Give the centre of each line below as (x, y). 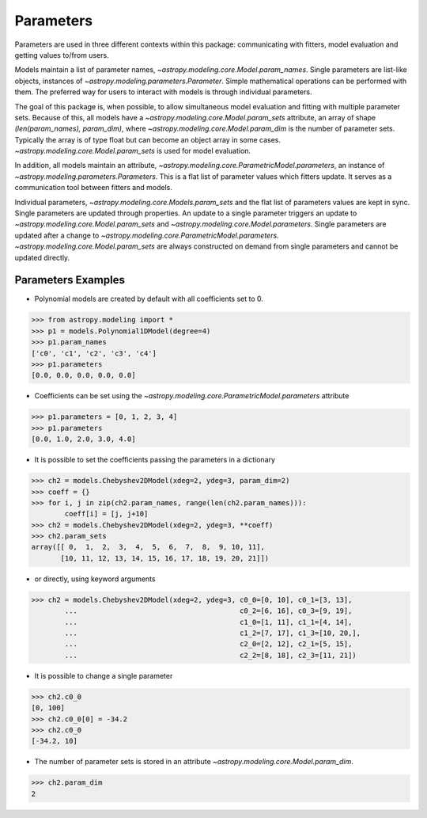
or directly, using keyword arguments (95, 579)
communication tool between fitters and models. (94, 188)
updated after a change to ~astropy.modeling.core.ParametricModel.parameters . (147, 235)
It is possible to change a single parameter (104, 675)
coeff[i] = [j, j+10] (106, 514)
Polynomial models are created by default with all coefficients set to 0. (149, 299)
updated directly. (42, 257)
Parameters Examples (70, 280)
